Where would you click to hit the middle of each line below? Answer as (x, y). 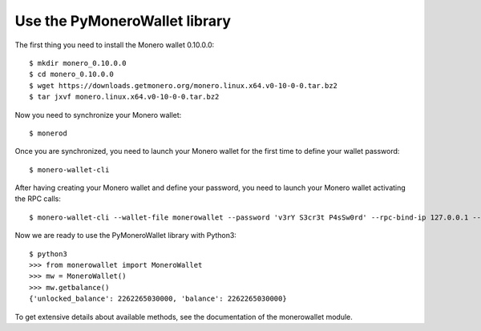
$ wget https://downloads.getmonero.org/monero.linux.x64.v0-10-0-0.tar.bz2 (184, 85)
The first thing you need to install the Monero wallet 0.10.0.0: (115, 45)
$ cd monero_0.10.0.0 (71, 75)
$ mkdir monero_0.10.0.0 (78, 63)
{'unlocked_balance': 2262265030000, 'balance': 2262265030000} (158, 299)
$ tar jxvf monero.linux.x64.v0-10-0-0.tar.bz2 (124, 97)
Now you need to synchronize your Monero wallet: (98, 115)
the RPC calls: (38, 199)
